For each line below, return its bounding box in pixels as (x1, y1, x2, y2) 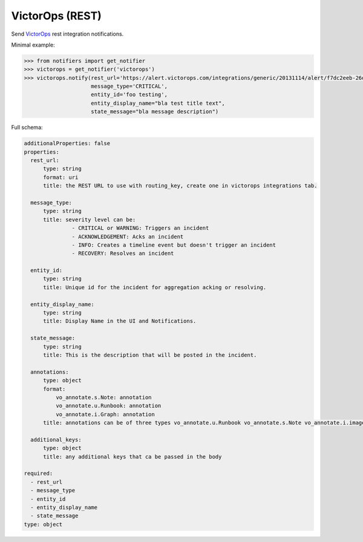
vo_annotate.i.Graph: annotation (55, 411, 155, 417)
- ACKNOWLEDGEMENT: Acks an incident (71, 233, 184, 240)
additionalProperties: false (24, 140, 111, 147)
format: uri (43, 174, 79, 181)
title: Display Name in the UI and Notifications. (43, 318, 197, 325)
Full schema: (11, 124, 43, 131)
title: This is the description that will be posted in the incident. (43, 351, 257, 358)
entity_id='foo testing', (91, 91, 168, 98)
